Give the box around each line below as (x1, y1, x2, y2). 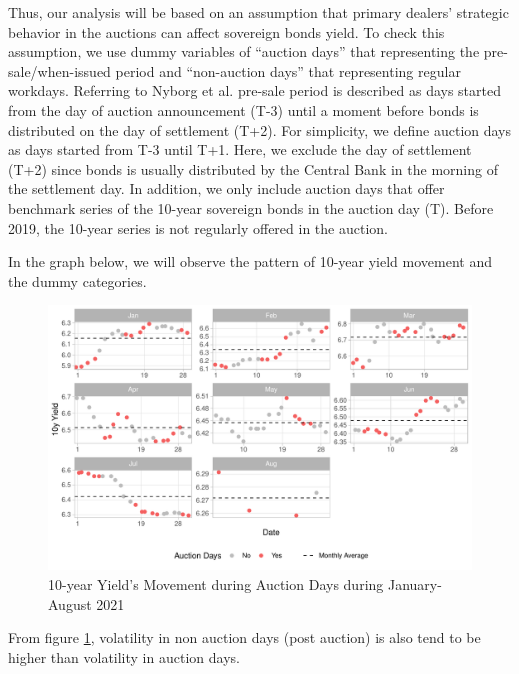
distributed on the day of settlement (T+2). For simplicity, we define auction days (8, 119, 512, 140)
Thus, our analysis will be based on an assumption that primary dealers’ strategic (8, 2, 509, 22)
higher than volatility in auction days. (8, 646, 240, 667)
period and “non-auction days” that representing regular (115, 60, 461, 81)
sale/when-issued (8, 60, 111, 81)
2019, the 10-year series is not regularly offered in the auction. (8, 217, 388, 238)
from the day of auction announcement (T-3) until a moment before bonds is (8, 99, 479, 120)
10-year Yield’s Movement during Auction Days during (48, 573, 384, 594)
